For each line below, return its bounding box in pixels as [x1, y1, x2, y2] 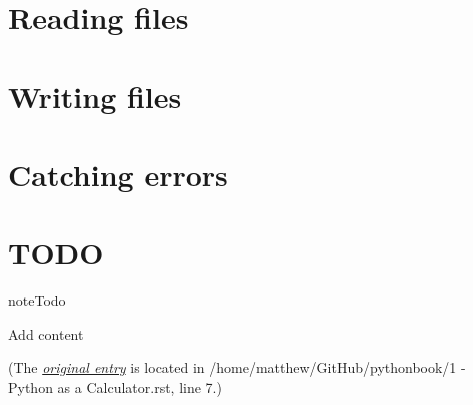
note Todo [8, 290, 66, 311]
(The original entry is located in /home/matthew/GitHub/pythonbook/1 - [8, 357, 466, 378]
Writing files [8, 75, 182, 116]
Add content [8, 323, 84, 344]
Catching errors [8, 153, 228, 194]
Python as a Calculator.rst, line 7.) [8, 377, 222, 398]
